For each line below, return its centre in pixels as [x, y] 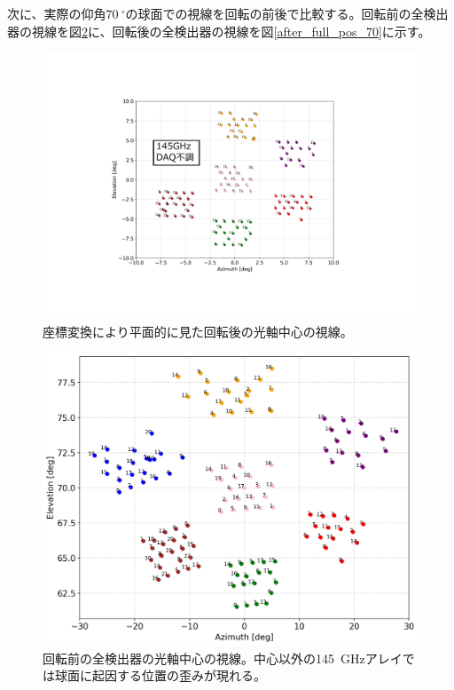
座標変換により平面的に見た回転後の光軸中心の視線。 [198, 331]
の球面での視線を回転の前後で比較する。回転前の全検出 [287, 13]
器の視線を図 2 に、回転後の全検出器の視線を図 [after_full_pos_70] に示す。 [219, 31]
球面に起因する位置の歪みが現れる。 [160, 675]
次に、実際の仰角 [57, 13]
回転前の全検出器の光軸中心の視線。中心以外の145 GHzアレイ [223, 658]
